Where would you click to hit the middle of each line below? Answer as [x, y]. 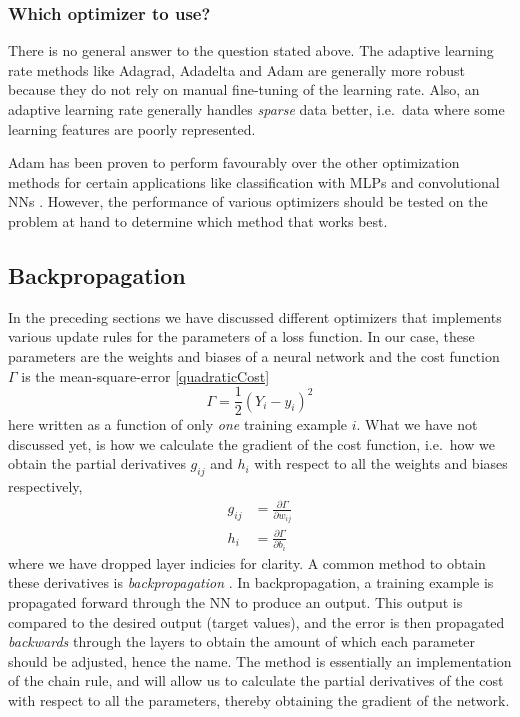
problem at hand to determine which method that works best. [198, 220]
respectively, [45, 486]
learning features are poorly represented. [132, 128]
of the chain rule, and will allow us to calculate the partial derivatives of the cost [256, 680]
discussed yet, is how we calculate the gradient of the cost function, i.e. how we [251, 443]
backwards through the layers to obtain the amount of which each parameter [241, 641]
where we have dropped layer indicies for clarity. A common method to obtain [247, 562]
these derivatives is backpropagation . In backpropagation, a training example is [251, 582]
